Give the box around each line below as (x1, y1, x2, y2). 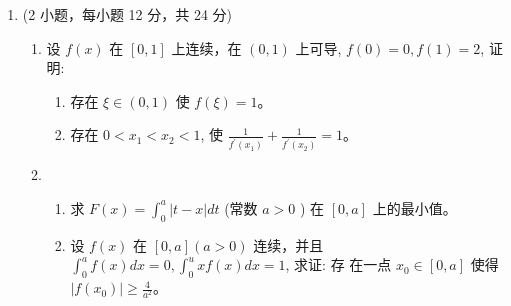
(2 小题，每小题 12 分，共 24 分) (22, 4, 232, 24)
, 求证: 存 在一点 (285, 254, 392, 275)
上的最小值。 (372, 197, 457, 218)
